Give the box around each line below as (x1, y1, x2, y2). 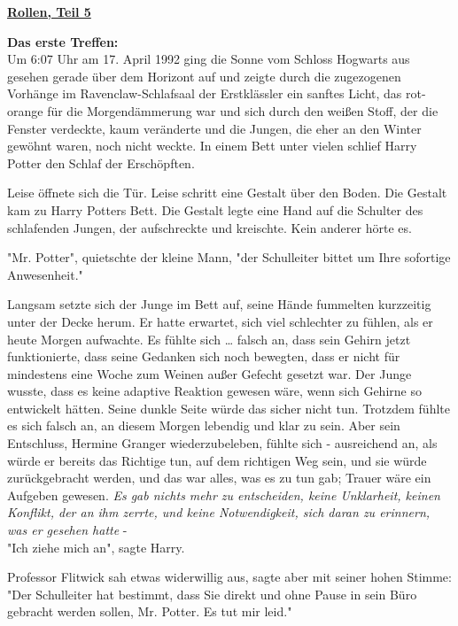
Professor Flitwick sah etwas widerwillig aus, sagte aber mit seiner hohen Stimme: (7, 568, 452, 586)
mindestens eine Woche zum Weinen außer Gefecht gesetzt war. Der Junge (7, 364, 412, 383)
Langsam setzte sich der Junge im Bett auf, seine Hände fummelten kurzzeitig (7, 295, 431, 313)
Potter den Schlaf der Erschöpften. (7, 153, 195, 172)
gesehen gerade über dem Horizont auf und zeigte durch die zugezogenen (7, 66, 401, 85)
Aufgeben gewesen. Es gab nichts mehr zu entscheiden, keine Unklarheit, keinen (7, 485, 440, 504)
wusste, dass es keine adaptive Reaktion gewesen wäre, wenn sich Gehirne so (7, 382, 422, 400)
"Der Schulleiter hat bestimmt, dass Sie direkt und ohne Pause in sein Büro (7, 584, 417, 603)
